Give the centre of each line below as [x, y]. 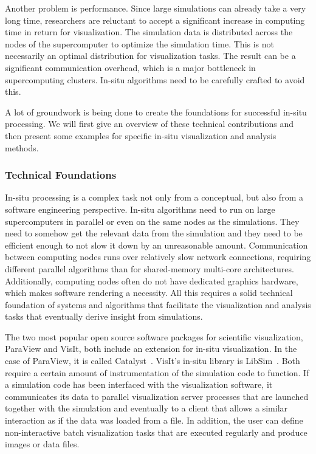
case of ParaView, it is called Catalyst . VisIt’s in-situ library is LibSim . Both [153, 361]
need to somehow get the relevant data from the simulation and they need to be [154, 233]
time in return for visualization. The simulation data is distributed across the [149, 32]
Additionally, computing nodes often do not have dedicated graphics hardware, [152, 280]
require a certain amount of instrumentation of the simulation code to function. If [157, 372]
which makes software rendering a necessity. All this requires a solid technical [149, 293]
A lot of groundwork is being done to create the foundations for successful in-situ [156, 112]
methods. [22, 147]
